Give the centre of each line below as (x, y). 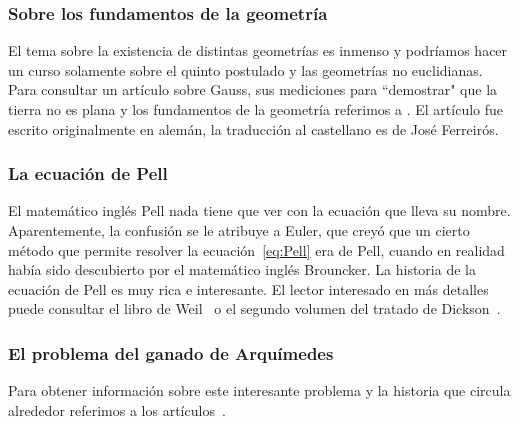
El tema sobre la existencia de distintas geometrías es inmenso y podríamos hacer (258, 50)
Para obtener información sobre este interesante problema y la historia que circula (259, 390)
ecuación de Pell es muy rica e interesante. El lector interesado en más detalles (248, 288)
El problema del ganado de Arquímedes (171, 352)
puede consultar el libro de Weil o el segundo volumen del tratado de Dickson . (254, 308)
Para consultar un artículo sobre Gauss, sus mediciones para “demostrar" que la (253, 89)
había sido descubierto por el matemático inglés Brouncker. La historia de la (242, 269)
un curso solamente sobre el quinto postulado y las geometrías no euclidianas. (245, 69)
